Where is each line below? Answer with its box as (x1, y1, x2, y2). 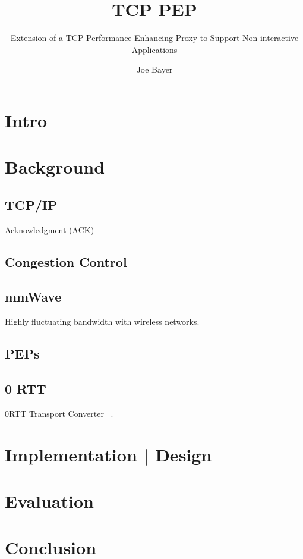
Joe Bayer (136, 63, 173, 76)
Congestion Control (5, 252, 127, 271)
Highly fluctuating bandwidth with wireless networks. (5, 315, 200, 328)
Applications (131, 43, 178, 55)
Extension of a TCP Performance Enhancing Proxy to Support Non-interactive (10, 32, 299, 44)
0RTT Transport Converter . (5, 407, 113, 419)
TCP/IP (5, 195, 58, 213)
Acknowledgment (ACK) (5, 223, 94, 235)
